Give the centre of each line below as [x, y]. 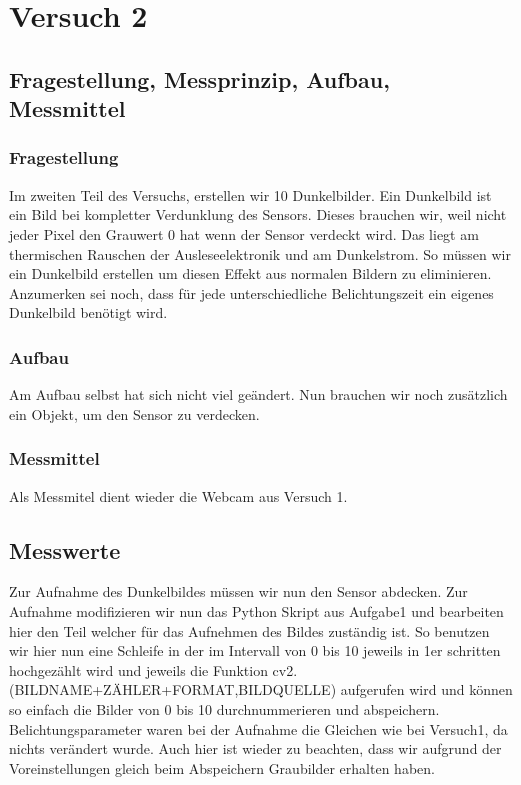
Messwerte [65, 549]
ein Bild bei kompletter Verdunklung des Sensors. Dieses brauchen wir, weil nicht [258, 214]
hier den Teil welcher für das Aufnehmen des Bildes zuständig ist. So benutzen [249, 630]
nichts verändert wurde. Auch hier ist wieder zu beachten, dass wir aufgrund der [255, 748]
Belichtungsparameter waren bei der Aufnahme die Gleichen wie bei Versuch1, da [258, 728]
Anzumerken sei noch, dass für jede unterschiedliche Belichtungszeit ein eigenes [251, 292]
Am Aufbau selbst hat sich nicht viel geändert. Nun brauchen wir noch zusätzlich [258, 394]
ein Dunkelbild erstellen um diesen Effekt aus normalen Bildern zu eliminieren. [250, 273]
